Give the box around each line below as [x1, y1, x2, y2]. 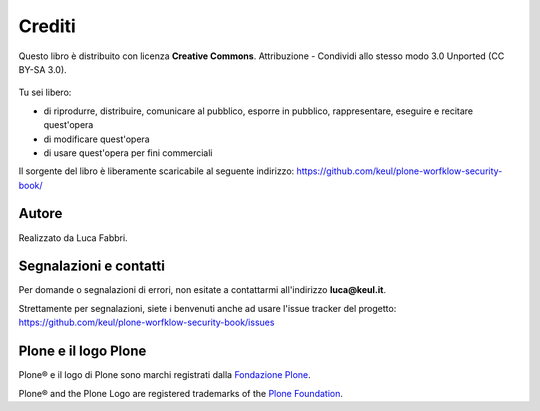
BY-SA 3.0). [18, 63, 67, 75]
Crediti [18, 15, 77, 37]
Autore [18, 205, 63, 222]
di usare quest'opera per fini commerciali [43, 146, 214, 159]
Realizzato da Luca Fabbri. [18, 231, 129, 244]
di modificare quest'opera [43, 133, 150, 145]
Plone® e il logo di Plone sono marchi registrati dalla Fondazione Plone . [18, 369, 312, 381]
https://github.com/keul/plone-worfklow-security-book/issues [18, 316, 275, 329]
